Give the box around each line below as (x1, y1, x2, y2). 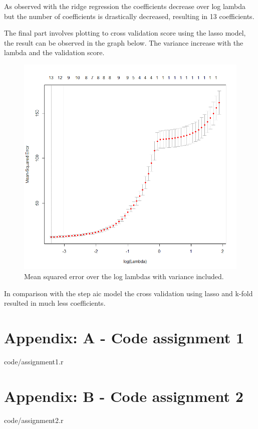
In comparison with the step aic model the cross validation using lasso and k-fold (4, 288, 253, 298)
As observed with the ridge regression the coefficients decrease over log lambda (4, 1, 246, 11)
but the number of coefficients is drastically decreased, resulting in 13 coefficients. (4, 11, 254, 21)
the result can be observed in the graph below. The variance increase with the (4, 37, 243, 48)
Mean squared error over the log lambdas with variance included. (24, 271, 224, 281)
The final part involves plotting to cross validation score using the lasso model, (4, 28, 246, 38)
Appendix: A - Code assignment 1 (4, 327, 244, 347)
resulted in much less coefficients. (4, 298, 106, 308)
